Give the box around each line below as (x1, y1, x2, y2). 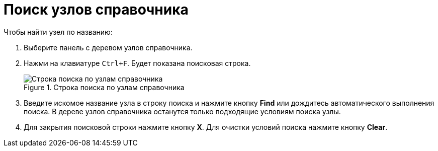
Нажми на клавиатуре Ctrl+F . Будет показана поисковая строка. (24, 58, 251, 67)
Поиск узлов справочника (4, 1, 189, 18)
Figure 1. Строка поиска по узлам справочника (24, 83, 185, 92)
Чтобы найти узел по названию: (4, 27, 113, 36)
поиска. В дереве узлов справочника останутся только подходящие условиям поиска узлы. (24, 107, 341, 116)
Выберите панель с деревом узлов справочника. (24, 43, 193, 52)
